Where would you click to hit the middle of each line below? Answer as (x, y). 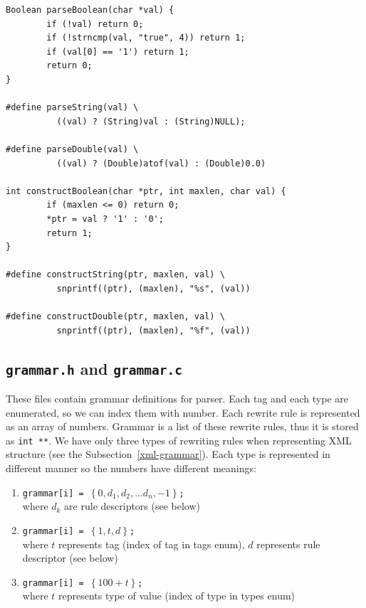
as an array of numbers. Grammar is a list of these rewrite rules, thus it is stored (182, 426)
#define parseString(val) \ (72, 108)
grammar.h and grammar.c (94, 368)
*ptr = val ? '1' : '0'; (105, 219)
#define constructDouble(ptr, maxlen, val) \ (115, 317)
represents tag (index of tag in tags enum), (152, 544)
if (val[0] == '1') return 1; (118, 52)
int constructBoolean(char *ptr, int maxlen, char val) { (146, 191)
